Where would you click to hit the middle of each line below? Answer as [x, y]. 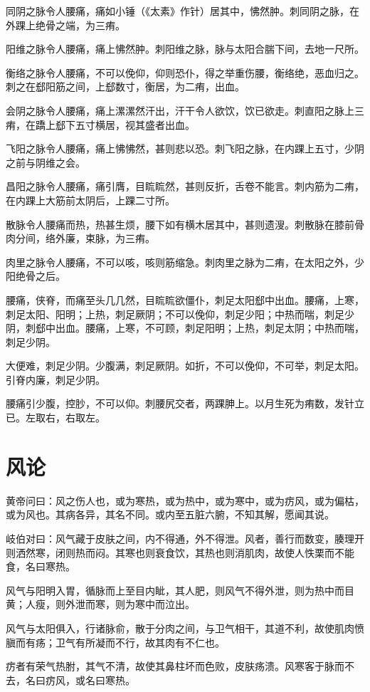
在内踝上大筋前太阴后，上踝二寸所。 [90, 200]
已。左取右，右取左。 [55, 418]
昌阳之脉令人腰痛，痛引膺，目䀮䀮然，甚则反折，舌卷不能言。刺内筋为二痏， [185, 186]
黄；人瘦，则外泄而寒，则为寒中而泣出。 [100, 604]
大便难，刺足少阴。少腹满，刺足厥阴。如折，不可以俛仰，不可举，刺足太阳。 [185, 366]
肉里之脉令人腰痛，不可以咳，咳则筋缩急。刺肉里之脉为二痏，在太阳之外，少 [185, 262]
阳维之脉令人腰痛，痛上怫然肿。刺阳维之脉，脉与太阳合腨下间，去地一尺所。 [185, 49]
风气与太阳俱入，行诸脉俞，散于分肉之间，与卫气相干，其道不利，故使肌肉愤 [185, 628]
